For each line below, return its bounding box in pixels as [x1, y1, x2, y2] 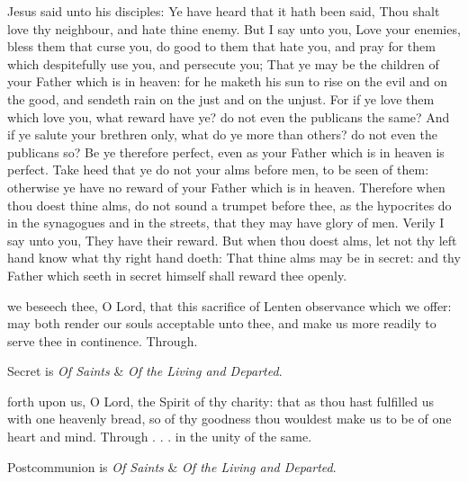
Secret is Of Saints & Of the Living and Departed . [7, 361, 283, 380]
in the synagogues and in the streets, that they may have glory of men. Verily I [7, 213, 445, 232]
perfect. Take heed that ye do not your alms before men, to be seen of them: [7, 160, 429, 179]
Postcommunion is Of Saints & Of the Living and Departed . [7, 457, 337, 476]
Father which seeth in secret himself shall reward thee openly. [7, 265, 347, 284]
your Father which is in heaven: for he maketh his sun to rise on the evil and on [7, 72, 448, 91]
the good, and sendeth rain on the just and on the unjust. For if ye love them [7, 89, 435, 108]
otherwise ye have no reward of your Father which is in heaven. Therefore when [7, 177, 445, 196]
